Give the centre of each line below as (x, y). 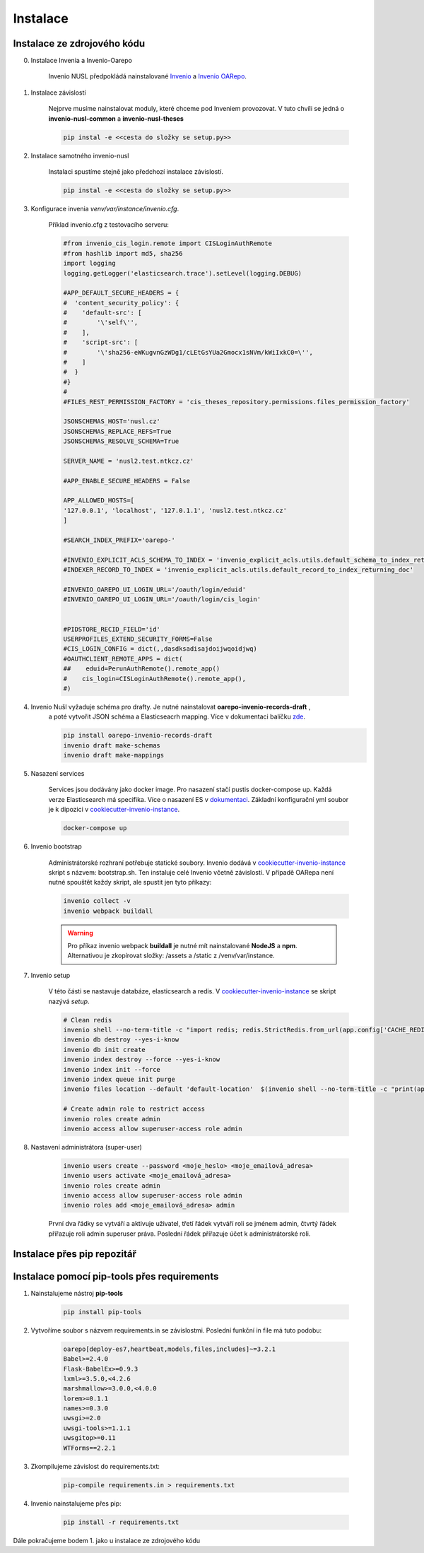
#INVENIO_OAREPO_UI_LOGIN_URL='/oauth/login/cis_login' (162, 600)
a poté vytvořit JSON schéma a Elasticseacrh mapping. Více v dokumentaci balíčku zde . (177, 716)
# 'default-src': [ (102, 313)
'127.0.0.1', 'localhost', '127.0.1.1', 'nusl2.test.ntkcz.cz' (175, 510)
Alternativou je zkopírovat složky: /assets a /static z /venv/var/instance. (171, 956)
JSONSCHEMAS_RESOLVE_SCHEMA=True (121, 441)
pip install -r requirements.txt (121, 1522)
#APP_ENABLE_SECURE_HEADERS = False (127, 481)
